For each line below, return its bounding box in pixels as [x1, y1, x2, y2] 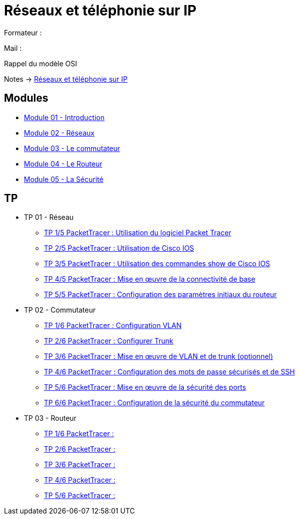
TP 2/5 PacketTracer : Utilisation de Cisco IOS [44, 244, 194, 253]
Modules [4, 92, 48, 105]
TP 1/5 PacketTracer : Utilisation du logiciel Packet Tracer [44, 228, 232, 237]
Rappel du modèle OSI [4, 59, 77, 68]
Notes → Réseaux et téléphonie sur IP [4, 74, 128, 83]
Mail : [4, 43, 22, 52]
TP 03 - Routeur [24, 414, 77, 423]
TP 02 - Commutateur [24, 306, 96, 315]
